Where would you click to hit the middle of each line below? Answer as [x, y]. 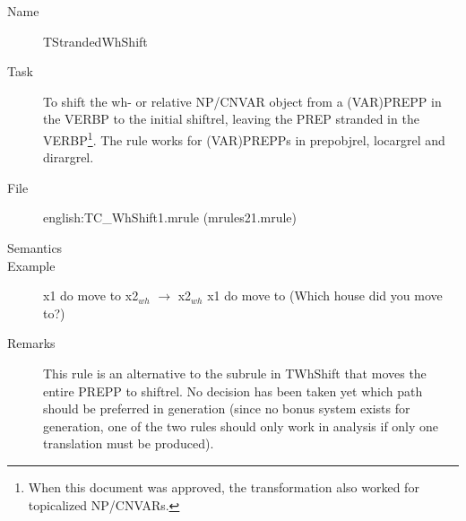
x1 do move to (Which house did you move [325, 295]
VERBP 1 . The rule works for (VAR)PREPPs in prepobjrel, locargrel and [244, 138]
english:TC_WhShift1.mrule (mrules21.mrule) [170, 217]
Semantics [35, 247]
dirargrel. [69, 157]
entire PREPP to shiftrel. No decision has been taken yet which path [233, 391]
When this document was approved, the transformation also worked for [224, 486]
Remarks [31, 343]
